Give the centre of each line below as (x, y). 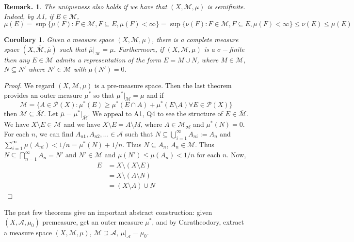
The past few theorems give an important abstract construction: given (108, 212)
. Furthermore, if (139, 49)
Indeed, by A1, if (29, 16)
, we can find (55, 133)
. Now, (236, 155)
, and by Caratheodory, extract (198, 221)
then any (17, 59)
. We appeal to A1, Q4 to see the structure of (155, 113)
